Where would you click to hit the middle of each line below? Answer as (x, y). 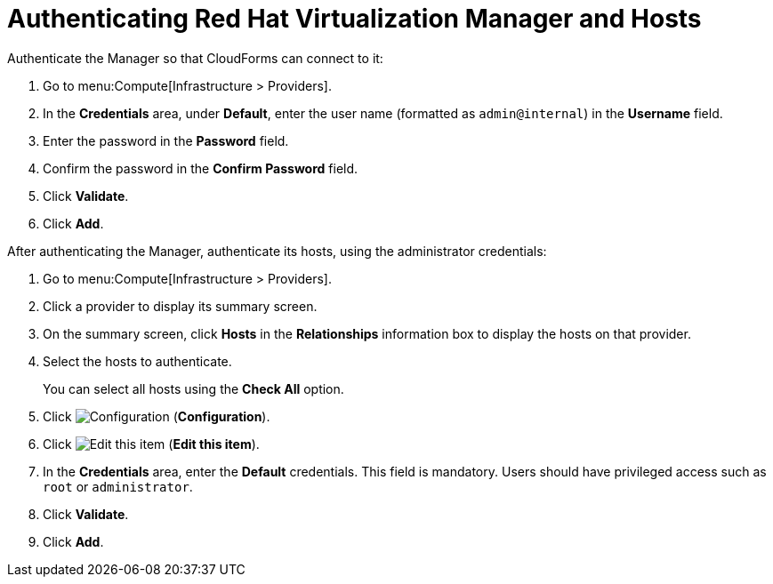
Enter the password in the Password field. (166, 140)
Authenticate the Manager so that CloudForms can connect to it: (195, 58)
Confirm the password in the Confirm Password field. (201, 168)
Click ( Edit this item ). (151, 444)
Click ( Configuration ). (157, 416)
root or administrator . (118, 486)
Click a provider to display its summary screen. (180, 306)
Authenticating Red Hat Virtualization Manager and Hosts (354, 19)
